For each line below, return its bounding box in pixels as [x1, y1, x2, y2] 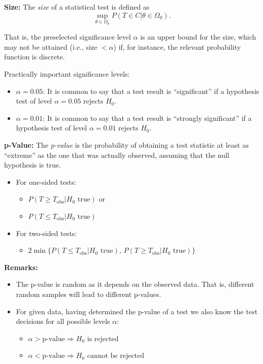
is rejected [87, 335, 119, 343]
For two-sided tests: [16, 227, 77, 238]
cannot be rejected [87, 352, 145, 360]
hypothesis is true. [4, 159, 61, 170]
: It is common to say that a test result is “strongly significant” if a [43, 112, 252, 123]
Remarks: [4, 261, 38, 272]
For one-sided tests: [16, 176, 77, 187]
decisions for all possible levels [16, 316, 110, 326]
